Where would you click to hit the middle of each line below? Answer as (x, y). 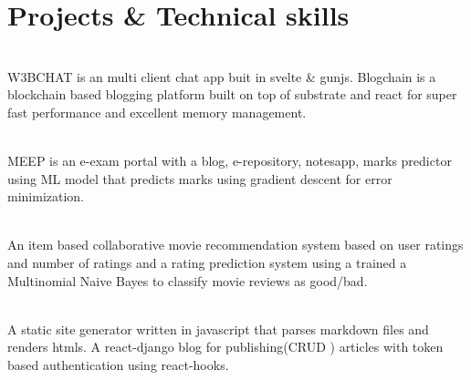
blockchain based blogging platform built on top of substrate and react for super (232, 94)
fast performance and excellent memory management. (157, 112)
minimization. (46, 196)
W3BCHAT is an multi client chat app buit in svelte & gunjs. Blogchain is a (222, 76)
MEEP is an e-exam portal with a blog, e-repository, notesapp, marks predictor (230, 161)
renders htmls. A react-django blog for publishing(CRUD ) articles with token (225, 347)
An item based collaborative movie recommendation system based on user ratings (235, 245)
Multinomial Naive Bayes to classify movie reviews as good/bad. (188, 280)
